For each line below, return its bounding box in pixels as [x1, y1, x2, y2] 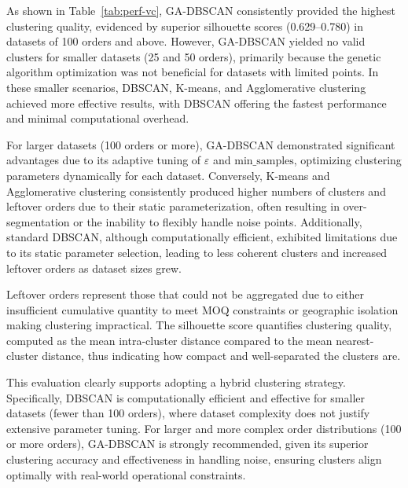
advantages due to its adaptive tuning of [6, 152, 201, 168]
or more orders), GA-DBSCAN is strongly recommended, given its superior [6, 435, 369, 452]
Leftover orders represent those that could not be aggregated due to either [6, 286, 364, 303]
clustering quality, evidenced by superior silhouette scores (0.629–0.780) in [6, 17, 364, 34]
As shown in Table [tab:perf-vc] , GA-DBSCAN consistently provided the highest [6, 2, 395, 18]
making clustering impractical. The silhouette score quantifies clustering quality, [6, 317, 392, 333]
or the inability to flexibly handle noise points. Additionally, [73, 213, 362, 229]
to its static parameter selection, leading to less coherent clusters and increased [6, 244, 388, 260]
